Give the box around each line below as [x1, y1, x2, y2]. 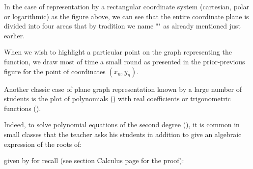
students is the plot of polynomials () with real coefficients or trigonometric [4, 93, 231, 104]
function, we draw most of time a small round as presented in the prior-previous [4, 56, 245, 66]
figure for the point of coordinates [4, 66, 106, 76]
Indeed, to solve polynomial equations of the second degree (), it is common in [4, 119, 240, 130]
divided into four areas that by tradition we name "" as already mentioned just [4, 21, 241, 31]
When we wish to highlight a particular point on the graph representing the [4, 47, 232, 57]
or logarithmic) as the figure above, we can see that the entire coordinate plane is [4, 11, 249, 21]
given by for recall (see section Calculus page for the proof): [4, 155, 184, 166]
